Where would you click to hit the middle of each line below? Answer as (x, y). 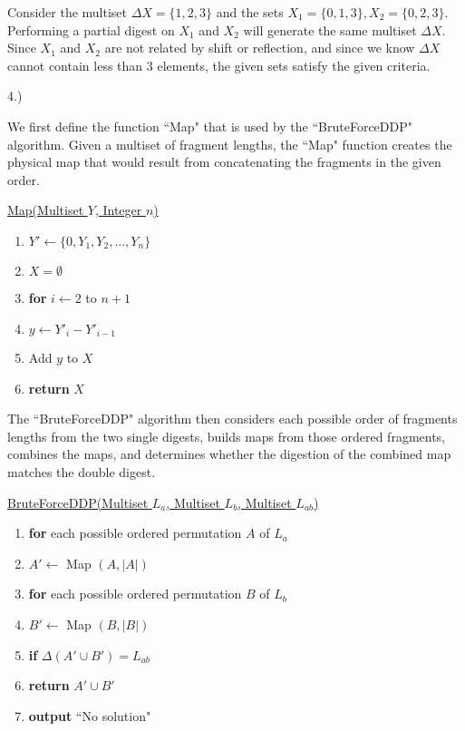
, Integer (118, 210)
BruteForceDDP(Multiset (78, 502)
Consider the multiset (68, 12)
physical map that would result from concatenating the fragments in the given (224, 162)
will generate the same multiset (330, 29)
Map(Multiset (46, 210)
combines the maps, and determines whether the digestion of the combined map (229, 454)
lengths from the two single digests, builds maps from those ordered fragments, (227, 436)
